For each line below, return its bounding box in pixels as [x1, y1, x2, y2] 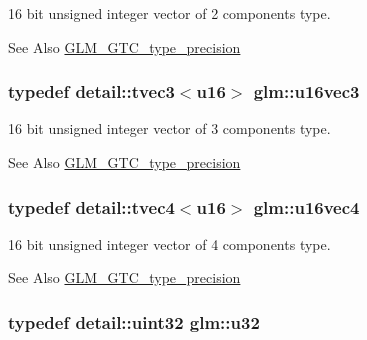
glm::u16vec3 [253, 79, 360, 104]
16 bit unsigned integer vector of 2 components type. [8, 3, 331, 23]
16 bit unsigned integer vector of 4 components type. [8, 233, 331, 254]
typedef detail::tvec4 [8, 194, 175, 219]
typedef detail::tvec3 [8, 79, 175, 104]
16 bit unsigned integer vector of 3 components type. [8, 118, 331, 139]
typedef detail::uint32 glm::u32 [8, 309, 260, 334]
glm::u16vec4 [253, 194, 360, 219]
